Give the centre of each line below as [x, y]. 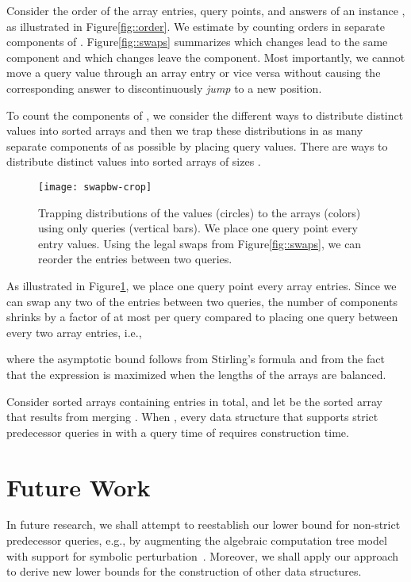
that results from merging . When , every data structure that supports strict [192, 417]
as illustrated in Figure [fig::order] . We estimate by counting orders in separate [196, 26]
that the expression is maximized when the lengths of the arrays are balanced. [196, 374]
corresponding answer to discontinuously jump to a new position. [164, 88]
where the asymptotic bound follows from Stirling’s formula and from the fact [196, 359]
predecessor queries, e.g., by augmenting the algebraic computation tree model [197, 540]
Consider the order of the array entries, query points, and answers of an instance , [206, 10]
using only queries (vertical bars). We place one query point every [198, 228]
